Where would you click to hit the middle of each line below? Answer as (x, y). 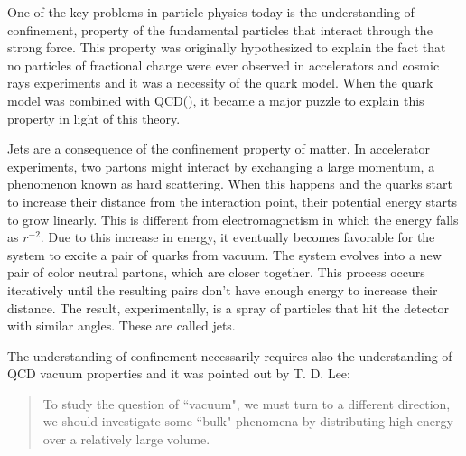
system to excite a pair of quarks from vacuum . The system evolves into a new (224, 254)
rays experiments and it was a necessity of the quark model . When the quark (220, 83)
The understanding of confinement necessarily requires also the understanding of (230, 355)
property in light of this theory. (94, 118)
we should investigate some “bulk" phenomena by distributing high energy (248, 421)
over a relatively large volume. (126, 439)
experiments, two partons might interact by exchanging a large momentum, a (221, 166)
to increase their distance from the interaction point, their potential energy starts (232, 201)
